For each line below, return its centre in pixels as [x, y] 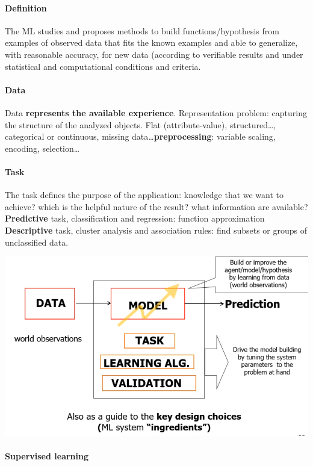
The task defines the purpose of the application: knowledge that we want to [144, 195]
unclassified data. [37, 242]
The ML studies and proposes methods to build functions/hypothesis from [142, 30]
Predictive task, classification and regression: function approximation [135, 218]
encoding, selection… [42, 148]
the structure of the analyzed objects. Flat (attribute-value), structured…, [141, 124]
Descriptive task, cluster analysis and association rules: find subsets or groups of [156, 230]
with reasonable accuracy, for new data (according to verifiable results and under [154, 54]
